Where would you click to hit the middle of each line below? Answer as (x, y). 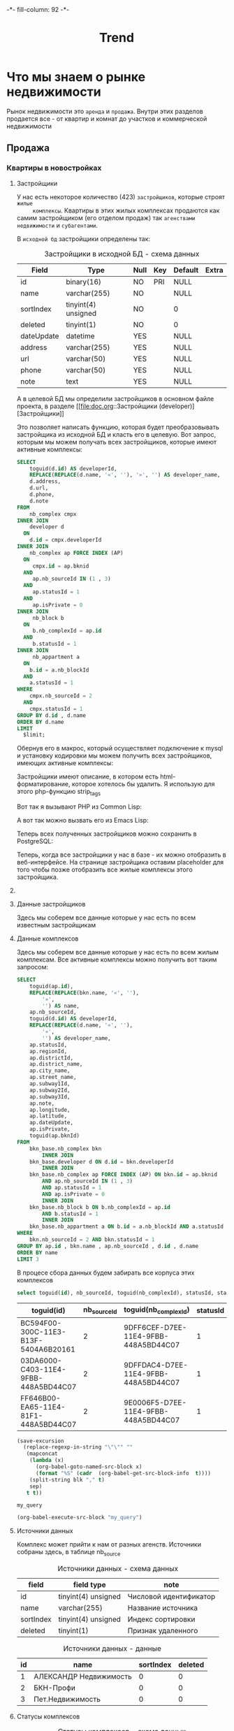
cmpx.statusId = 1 (56, 709)
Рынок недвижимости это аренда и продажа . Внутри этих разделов (105, 111)
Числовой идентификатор (171, 1597)
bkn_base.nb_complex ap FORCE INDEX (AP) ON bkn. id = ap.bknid (124, 1175)
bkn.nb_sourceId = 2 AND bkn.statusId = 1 (92, 1240)
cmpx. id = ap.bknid (61, 566)
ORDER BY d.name (40, 722)
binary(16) (83, 282)
